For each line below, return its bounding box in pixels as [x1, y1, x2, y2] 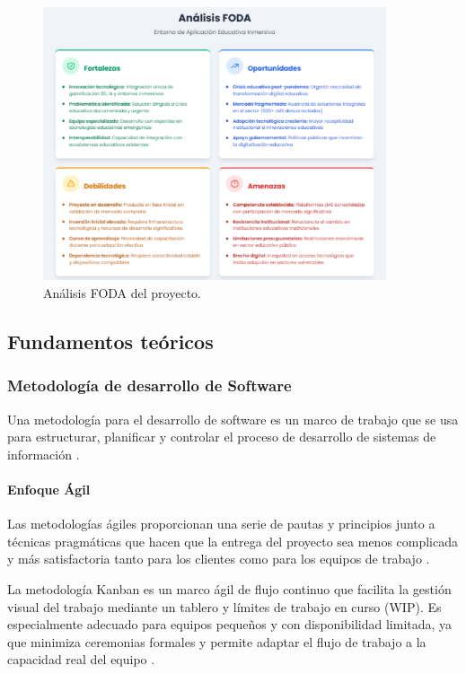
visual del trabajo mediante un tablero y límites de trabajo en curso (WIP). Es [7, 597, 442, 616]
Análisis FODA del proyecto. [43, 283, 201, 302]
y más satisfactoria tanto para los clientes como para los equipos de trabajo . [7, 549, 430, 568]
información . [7, 444, 80, 463]
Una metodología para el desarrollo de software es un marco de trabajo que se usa [7, 409, 459, 428]
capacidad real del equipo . [7, 650, 155, 669]
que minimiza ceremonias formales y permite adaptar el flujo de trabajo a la [7, 632, 426, 651]
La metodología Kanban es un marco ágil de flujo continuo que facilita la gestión [7, 579, 452, 598]
